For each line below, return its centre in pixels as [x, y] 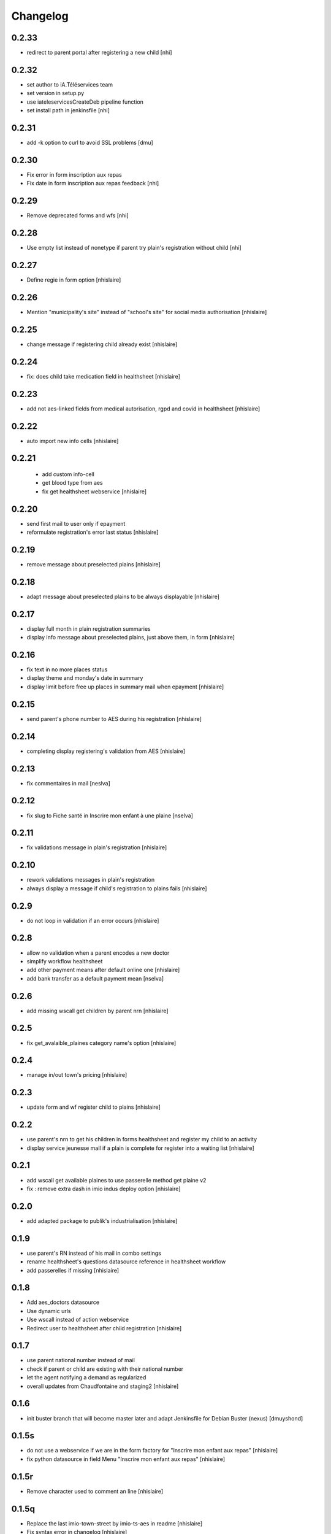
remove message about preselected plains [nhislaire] [93, 564]
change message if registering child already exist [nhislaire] [102, 344]
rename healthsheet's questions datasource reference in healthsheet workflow [126, 1262]
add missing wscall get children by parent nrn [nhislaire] [97, 1011]
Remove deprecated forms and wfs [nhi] [78, 215]
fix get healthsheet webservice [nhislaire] [94, 491]
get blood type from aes [73, 483]
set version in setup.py [55, 93]
